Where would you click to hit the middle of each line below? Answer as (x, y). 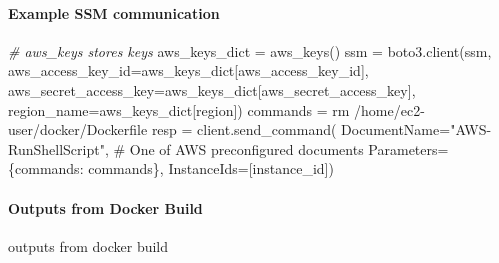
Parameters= (408, 148)
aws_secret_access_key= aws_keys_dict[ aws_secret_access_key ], (212, 89)
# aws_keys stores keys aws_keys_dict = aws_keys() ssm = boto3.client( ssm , (250, 50)
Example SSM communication (114, 12)
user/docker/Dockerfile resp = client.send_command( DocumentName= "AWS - (250, 129)
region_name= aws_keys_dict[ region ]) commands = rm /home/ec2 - (216, 109)
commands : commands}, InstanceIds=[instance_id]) (174, 168)
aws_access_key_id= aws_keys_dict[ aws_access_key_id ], (188, 70)
